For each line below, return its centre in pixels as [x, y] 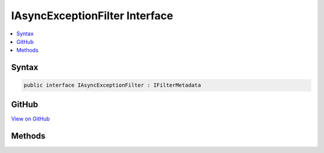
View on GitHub [31, 118]
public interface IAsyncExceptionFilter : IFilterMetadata [112, 85]
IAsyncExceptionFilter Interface [92, 16]
